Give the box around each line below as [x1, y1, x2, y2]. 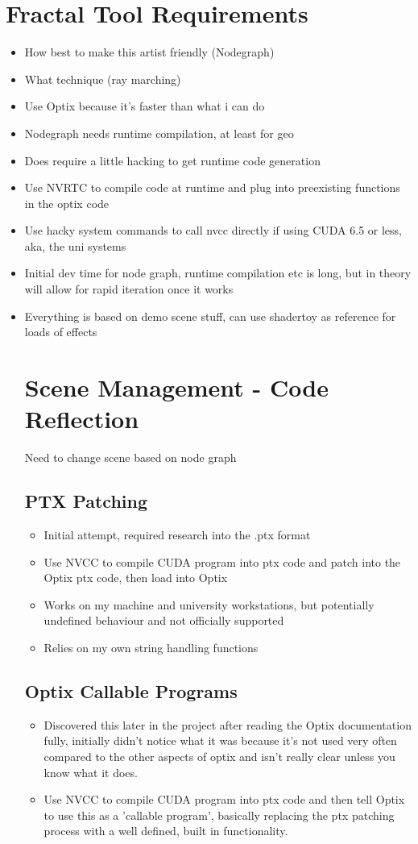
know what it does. [43, 763, 138, 780]
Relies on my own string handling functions [43, 638, 259, 655]
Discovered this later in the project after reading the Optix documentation [43, 716, 412, 733]
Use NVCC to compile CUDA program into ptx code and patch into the [43, 553, 401, 570]
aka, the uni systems [24, 237, 126, 254]
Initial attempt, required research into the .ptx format [43, 526, 311, 543]
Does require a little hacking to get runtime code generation [24, 152, 321, 168]
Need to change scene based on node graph [24, 449, 237, 466]
